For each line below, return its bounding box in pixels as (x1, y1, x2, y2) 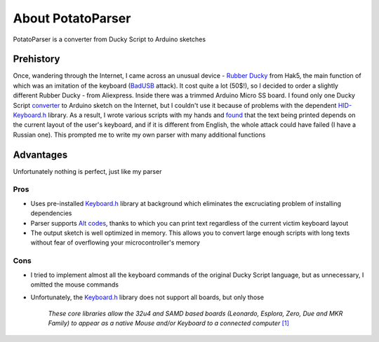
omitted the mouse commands (30, 280, 119, 289)
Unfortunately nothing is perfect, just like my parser (13, 167, 162, 175)
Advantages (13, 149, 68, 160)
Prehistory (13, 53, 60, 65)
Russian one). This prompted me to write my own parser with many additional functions (13, 130, 266, 139)
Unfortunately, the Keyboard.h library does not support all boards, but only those (30, 293, 265, 301)
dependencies (30, 209, 72, 217)
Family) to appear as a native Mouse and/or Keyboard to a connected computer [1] (48, 319, 289, 327)
